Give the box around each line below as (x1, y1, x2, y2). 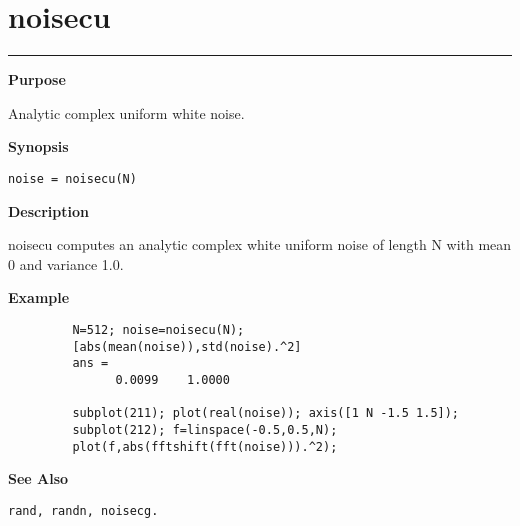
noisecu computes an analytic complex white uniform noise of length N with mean (8, 234, 512, 255)
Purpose (8, 69, 66, 90)
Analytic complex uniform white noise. (8, 102, 245, 123)
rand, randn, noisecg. (8, 503, 159, 518)
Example (8, 287, 70, 308)
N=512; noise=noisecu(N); (72, 322, 245, 337)
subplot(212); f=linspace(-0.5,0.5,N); (72, 422, 338, 437)
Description (8, 200, 90, 221)
